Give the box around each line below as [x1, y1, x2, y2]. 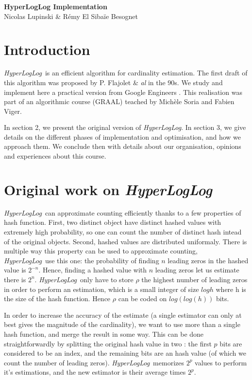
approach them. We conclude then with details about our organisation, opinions [4, 141, 241, 151]
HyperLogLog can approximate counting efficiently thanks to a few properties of [4, 207, 241, 217]
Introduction [4, 39, 90, 59]
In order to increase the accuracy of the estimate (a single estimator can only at [4, 309, 242, 320]
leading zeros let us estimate [155, 265, 239, 275]
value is [4, 265, 26, 275]
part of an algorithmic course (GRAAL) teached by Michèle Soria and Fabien [4, 96, 235, 107]
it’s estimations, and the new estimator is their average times [4, 367, 186, 377]
